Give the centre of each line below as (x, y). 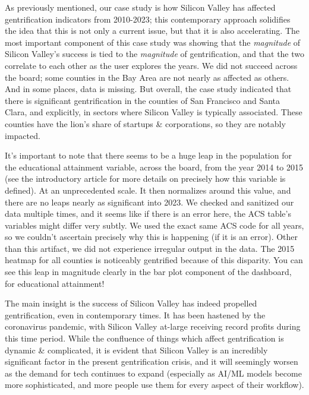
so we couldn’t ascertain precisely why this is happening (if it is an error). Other (152, 237)
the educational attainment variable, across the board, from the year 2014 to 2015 (154, 167)
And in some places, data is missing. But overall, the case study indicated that (148, 89)
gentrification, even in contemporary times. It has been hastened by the (135, 315)
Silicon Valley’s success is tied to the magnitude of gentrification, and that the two (155, 54)
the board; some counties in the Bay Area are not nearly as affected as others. (147, 77)
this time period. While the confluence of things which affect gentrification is (144, 338)
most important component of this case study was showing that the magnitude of (153, 42)
